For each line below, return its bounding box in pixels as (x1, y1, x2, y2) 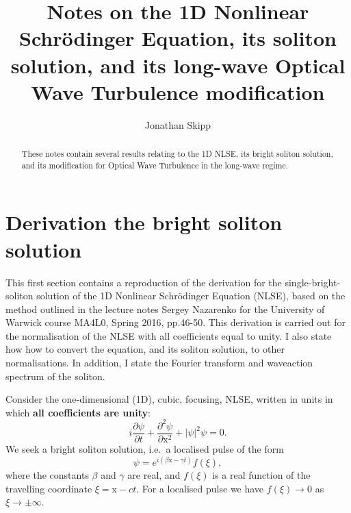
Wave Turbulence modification (31, 77, 325, 105)
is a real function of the (212, 468, 311, 482)
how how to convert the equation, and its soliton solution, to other (5, 342, 285, 356)
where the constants (5, 468, 89, 482)
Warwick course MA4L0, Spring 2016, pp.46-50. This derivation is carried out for (5, 315, 346, 329)
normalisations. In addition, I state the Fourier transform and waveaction (5, 355, 313, 370)
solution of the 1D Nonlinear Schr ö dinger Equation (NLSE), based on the (36, 288, 346, 303)
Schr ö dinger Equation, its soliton (19, 24, 337, 52)
